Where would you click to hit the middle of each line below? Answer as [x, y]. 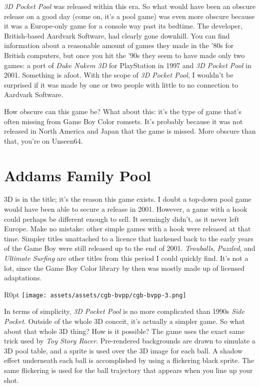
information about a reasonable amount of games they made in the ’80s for [119, 45]
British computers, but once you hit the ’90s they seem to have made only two [124, 55]
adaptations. [23, 278]
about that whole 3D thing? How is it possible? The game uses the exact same [124, 331]
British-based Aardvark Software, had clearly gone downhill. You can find [117, 35]
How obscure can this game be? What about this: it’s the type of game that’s [123, 111]
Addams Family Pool [77, 175]
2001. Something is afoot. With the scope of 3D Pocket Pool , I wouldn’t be [119, 75]
